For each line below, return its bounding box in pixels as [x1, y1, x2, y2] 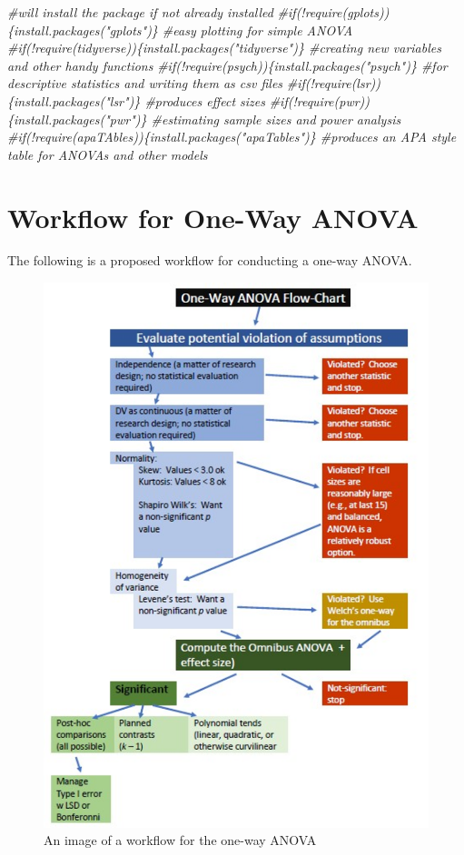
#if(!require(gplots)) [277, 3, 390, 21]
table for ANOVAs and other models [7, 144, 208, 164]
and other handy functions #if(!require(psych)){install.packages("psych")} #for [7, 55, 448, 75]
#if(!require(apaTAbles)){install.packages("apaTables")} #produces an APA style [7, 127, 457, 146]
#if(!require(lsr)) [286, 74, 381, 93]
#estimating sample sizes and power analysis [151, 109, 401, 128]
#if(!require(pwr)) [269, 91, 370, 110]
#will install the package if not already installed [7, 3, 273, 21]
